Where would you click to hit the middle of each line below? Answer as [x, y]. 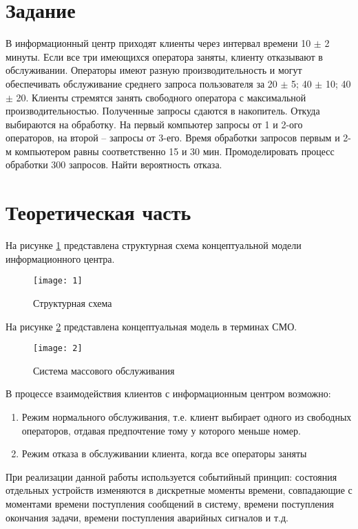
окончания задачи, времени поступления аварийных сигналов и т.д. [147, 517]
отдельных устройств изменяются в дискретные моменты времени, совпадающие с [179, 490]
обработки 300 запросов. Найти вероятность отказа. [114, 164]
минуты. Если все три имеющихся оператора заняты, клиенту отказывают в [164, 56]
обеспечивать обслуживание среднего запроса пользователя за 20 [141, 83]
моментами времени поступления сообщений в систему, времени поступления [170, 504]
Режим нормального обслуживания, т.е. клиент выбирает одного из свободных [187, 417]
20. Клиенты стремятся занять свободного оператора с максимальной [161, 97]
